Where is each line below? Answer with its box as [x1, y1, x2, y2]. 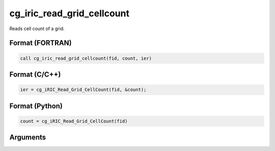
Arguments [9, 133, 46, 142]
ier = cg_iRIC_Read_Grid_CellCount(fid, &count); [20, 87, 147, 93]
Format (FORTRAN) [9, 39, 72, 47]
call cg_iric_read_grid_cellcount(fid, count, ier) [20, 55, 152, 61]
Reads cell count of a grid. [9, 26, 65, 32]
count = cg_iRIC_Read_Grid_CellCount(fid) [20, 118, 128, 124]
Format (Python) [9, 102, 63, 110]
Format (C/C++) [9, 70, 61, 79]
